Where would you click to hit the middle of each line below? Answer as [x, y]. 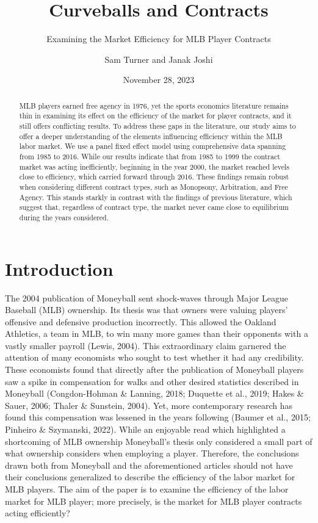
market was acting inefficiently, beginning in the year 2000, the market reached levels [154, 166]
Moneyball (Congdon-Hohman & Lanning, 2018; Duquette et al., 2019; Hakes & [154, 393]
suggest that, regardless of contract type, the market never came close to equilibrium [154, 207]
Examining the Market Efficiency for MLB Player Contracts [159, 39]
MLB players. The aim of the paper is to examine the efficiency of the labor [147, 489]
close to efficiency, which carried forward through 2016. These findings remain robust [154, 177]
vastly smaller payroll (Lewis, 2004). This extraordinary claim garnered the [146, 345]
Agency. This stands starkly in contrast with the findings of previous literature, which [156, 197]
